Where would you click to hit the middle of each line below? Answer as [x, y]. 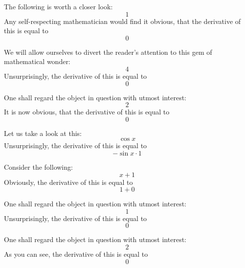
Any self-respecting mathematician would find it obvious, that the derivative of [122, 21]
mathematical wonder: [37, 61]
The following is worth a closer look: [58, 6]
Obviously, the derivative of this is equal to [68, 182]
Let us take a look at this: [43, 133]
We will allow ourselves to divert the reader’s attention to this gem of [108, 52]
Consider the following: [38, 167]
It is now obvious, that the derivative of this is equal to [87, 112]
